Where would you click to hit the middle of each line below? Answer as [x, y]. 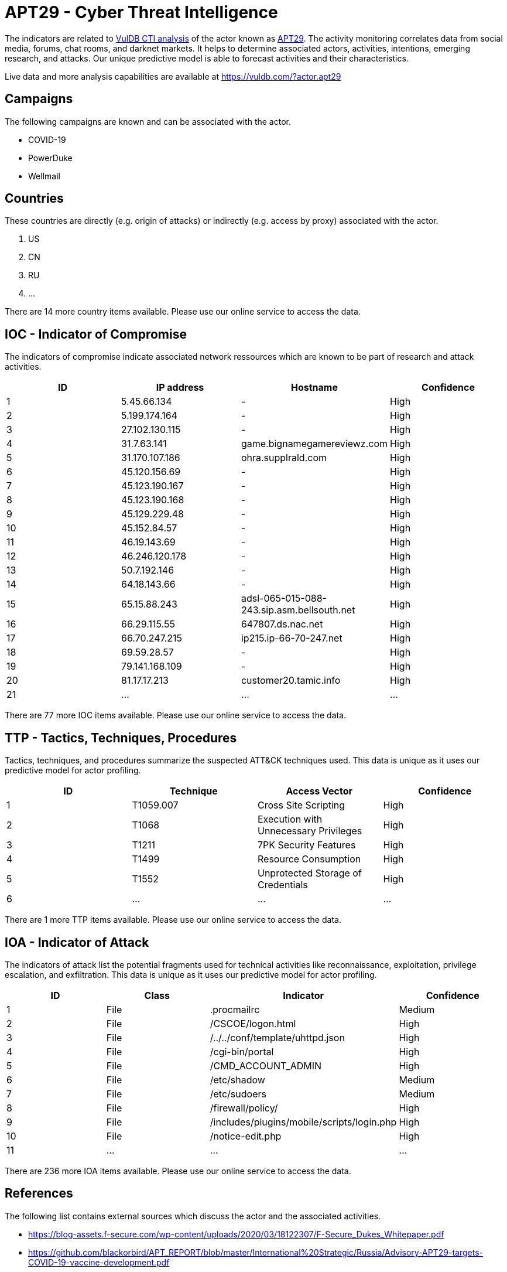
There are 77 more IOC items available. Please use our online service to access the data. [176, 715]
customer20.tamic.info [291, 681]
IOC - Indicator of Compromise [96, 334]
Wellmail [44, 176]
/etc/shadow [237, 1080]
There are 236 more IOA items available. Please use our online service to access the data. [178, 1171]
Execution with [290, 819]
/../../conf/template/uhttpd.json [277, 1037]
